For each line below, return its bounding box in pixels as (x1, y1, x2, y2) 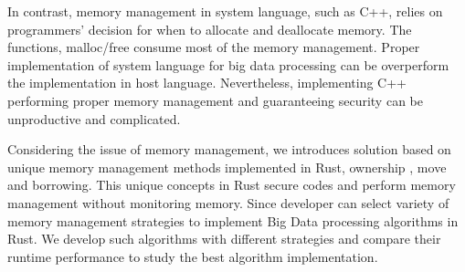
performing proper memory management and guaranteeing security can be (7, 90, 423, 110)
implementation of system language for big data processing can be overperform (7, 55, 449, 74)
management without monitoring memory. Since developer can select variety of (7, 193, 449, 212)
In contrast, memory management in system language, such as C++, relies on (7, 2, 443, 20)
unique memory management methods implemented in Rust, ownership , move (7, 157, 447, 176)
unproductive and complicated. (7, 109, 181, 128)
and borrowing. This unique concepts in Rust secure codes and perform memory (7, 175, 456, 194)
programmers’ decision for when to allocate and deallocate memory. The (7, 19, 412, 38)
